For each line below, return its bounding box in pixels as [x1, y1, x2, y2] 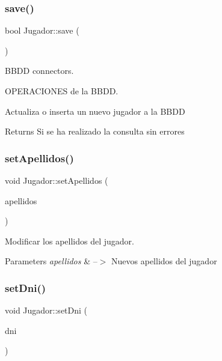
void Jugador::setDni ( [5, 304, 88, 317]
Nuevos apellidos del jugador [111, 255, 217, 267]
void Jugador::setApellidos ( [5, 174, 108, 186]
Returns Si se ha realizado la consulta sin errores [5, 125, 185, 138]
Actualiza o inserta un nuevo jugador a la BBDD [5, 105, 185, 117]
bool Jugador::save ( [5, 24, 79, 37]
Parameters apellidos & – [5, 255, 97, 267]
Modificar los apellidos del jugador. [5, 234, 134, 247]
